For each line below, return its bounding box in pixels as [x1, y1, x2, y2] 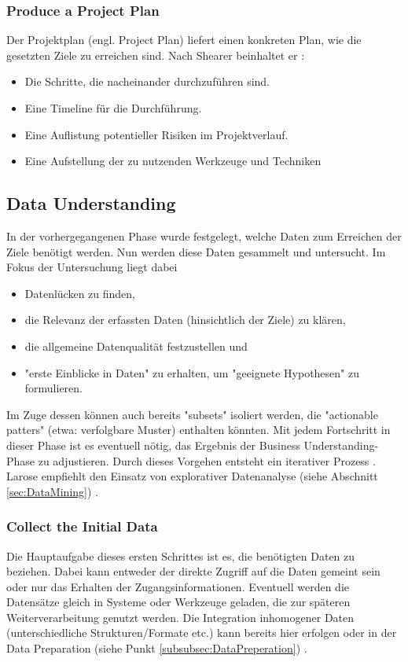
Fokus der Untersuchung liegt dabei [6, 259, 178, 275]
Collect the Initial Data [6, 517, 158, 536]
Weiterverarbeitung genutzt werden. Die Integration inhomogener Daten [6, 609, 355, 625]
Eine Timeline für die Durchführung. [24, 100, 202, 116]
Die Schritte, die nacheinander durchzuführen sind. [24, 73, 270, 90]
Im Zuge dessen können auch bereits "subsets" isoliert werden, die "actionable [6, 406, 378, 422]
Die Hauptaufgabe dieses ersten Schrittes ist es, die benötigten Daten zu [6, 547, 355, 564]
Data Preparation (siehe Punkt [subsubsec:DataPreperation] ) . [6, 640, 307, 656]
